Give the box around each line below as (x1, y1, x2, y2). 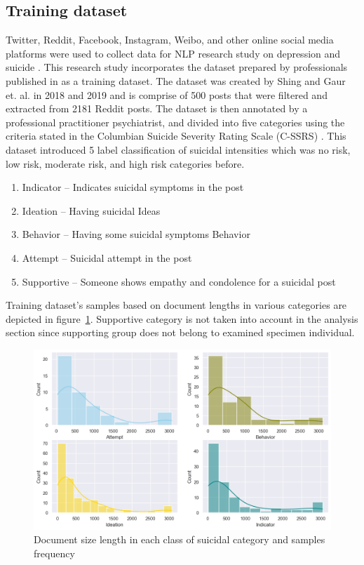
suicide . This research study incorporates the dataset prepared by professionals (6, 60, 348, 74)
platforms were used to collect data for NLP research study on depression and (6, 46, 341, 60)
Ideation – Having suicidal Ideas (22, 203, 161, 218)
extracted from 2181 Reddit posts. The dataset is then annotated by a (6, 101, 308, 116)
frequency (34, 546, 75, 561)
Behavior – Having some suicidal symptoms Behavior (22, 227, 250, 241)
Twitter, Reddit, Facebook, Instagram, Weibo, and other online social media (6, 32, 334, 47)
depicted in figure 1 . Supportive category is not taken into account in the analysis (6, 311, 358, 326)
